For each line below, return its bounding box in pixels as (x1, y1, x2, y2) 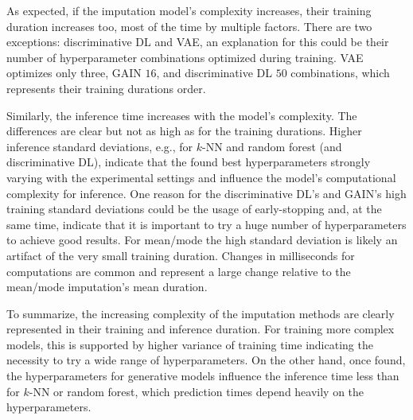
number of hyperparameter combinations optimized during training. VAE (6, 49, 364, 65)
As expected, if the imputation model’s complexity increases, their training (6, 2, 372, 18)
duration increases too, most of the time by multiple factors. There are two (6, 17, 372, 34)
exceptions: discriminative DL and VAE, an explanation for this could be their (6, 33, 389, 50)
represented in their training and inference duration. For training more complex (6, 321, 395, 337)
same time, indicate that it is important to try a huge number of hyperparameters (6, 216, 407, 232)
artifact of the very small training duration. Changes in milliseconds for (6, 247, 355, 263)
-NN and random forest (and (201, 138, 342, 154)
